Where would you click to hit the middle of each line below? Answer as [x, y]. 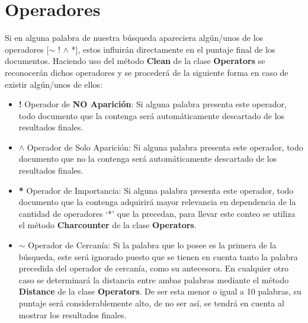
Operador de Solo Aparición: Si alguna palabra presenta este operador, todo [165, 147]
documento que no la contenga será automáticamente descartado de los [148, 159]
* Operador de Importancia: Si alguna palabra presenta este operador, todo [156, 190]
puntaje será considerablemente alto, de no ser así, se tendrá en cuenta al [151, 303]
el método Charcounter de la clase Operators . [108, 225]
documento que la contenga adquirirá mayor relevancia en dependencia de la [157, 202]
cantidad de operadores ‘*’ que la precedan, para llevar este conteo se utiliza [157, 213]
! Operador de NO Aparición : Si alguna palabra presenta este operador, [153, 104]
